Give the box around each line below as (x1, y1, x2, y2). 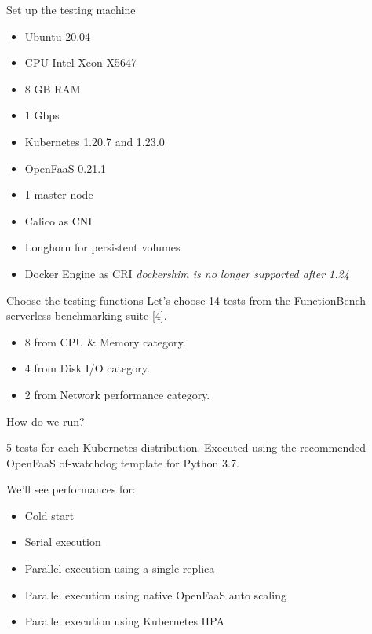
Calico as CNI (24, 212, 93, 229)
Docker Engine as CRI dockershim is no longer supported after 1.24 (24, 265, 349, 281)
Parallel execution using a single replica (24, 560, 215, 577)
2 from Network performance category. (24, 386, 210, 402)
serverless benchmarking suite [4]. (6, 307, 167, 324)
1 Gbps (24, 107, 60, 123)
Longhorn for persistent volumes (24, 239, 181, 255)
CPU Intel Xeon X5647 (24, 54, 137, 71)
